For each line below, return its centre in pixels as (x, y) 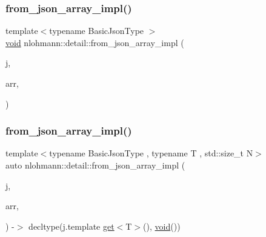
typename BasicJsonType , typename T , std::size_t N (151, 153)
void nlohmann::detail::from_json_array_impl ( (95, 42)
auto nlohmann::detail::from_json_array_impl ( (95, 165)
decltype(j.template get (71, 226)
